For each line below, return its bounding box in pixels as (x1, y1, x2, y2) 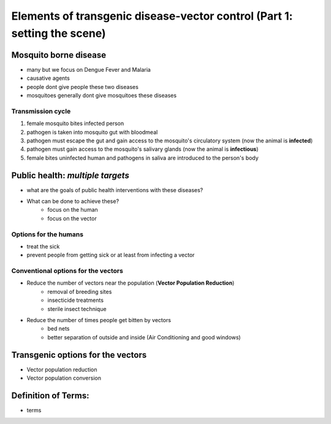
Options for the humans (11, 230, 84, 239)
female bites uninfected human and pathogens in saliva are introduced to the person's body (26, 154, 259, 161)
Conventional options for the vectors (11, 267, 124, 276)
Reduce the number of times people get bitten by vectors (26, 317, 172, 324)
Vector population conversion (26, 374, 101, 382)
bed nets (47, 325, 70, 333)
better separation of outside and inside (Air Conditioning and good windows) (47, 333, 242, 341)
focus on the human (47, 206, 98, 214)
